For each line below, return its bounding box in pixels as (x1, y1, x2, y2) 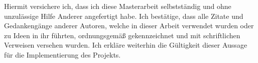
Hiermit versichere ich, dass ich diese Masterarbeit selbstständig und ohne (4, 1, 231, 11)
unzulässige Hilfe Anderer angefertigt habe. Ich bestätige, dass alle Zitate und (4, 10, 243, 21)
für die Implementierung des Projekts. (4, 49, 121, 60)
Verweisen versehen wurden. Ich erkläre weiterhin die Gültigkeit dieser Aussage (4, 40, 247, 50)
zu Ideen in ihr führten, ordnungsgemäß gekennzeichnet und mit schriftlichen (4, 30, 240, 40)
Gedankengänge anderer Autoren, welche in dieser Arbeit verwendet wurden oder (4, 20, 254, 31)
